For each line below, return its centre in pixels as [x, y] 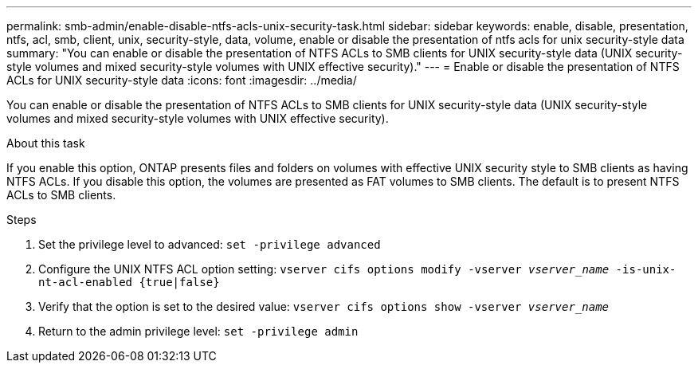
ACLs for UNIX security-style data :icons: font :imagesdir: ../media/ [182, 80]
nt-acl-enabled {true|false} [129, 282]
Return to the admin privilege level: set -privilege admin [198, 331]
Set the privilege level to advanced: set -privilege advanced [210, 244]
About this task [46, 143]
